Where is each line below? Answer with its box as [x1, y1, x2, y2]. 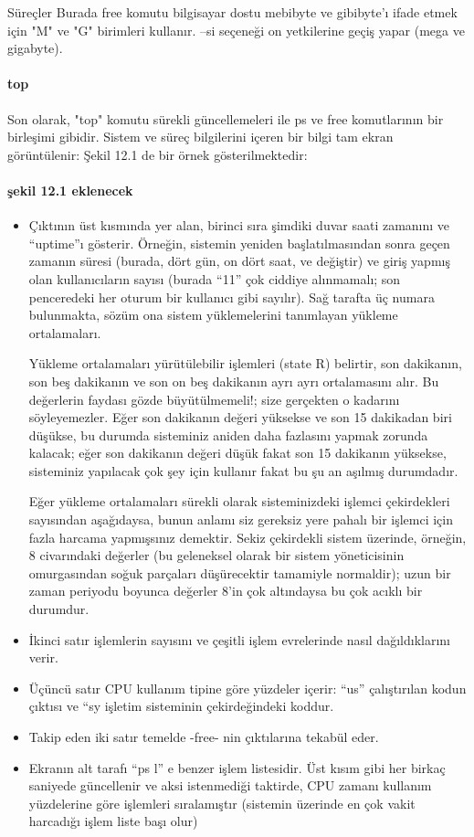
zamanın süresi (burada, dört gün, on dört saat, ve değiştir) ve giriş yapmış [28, 251, 450, 270]
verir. [28, 648, 58, 667]
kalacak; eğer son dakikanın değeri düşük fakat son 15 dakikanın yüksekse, [28, 443, 447, 462]
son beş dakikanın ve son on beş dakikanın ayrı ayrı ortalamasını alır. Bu [28, 371, 439, 390]
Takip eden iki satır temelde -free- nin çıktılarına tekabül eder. [28, 727, 379, 746]
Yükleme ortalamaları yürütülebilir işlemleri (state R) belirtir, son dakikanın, [28, 354, 462, 373]
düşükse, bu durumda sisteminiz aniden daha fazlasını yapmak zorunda [28, 425, 428, 444]
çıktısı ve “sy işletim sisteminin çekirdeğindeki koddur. [28, 696, 334, 715]
